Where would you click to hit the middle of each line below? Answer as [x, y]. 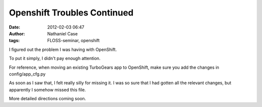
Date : [15, 27]
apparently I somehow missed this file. [47, 90]
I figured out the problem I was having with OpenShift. [63, 49]
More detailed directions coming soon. [48, 99]
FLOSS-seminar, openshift [74, 41]
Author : [17, 33]
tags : [14, 41]
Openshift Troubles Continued [71, 13]
